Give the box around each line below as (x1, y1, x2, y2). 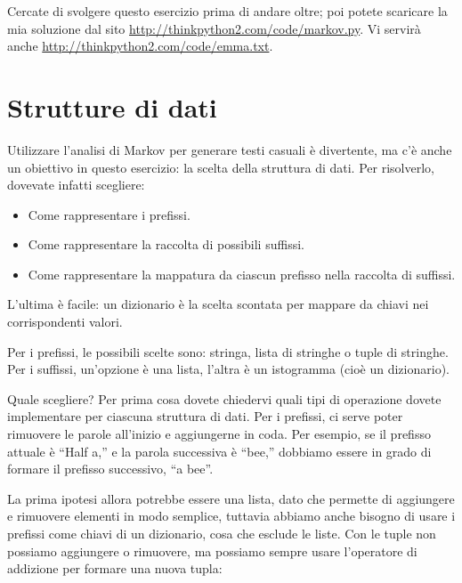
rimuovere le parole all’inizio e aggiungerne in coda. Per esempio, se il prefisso (7, 425, 431, 443)
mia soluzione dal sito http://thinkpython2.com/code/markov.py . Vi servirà (7, 19, 421, 37)
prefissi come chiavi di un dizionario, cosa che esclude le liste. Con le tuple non (7, 524, 436, 542)
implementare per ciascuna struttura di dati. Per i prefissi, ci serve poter (7, 407, 403, 425)
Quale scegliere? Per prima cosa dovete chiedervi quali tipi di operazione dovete (7, 389, 442, 408)
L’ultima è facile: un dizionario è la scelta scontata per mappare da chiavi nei (7, 295, 429, 313)
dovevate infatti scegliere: (7, 175, 145, 194)
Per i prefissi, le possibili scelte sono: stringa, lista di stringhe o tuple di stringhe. (7, 342, 449, 360)
